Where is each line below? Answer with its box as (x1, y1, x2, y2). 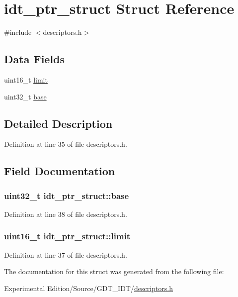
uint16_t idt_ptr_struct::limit (4, 230, 131, 242)
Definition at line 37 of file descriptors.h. (4, 249, 127, 260)
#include (4, 27, 32, 37)
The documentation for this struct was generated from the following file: (4, 266, 224, 277)
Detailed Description (4, 115, 113, 131)
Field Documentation (4, 163, 115, 179)
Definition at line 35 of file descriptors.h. (4, 139, 127, 149)
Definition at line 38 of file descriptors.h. (4, 208, 127, 219)
